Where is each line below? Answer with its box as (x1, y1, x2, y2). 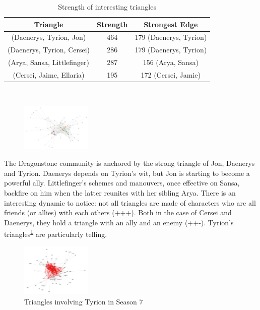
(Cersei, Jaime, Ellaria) (13, 69, 85, 80)
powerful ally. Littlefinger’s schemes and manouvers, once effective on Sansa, (4, 177, 240, 188)
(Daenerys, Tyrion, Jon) (11, 32, 86, 42)
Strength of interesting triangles (58, 2, 156, 12)
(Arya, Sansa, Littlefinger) (8, 57, 89, 68)
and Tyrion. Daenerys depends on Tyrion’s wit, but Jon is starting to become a (4, 167, 250, 178)
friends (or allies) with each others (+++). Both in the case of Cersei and (4, 207, 232, 218)
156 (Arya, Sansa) (143, 57, 199, 68)
